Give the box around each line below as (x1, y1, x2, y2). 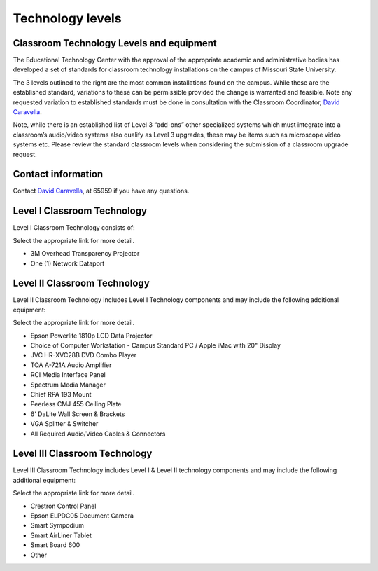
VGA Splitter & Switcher (30, 420, 99, 428)
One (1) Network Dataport (30, 259, 105, 268)
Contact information (13, 168, 104, 180)
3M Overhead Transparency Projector (30, 249, 140, 258)
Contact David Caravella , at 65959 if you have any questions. (13, 186, 190, 195)
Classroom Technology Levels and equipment (13, 37, 217, 49)
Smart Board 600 (30, 541, 80, 549)
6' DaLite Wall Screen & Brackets (30, 410, 125, 418)
